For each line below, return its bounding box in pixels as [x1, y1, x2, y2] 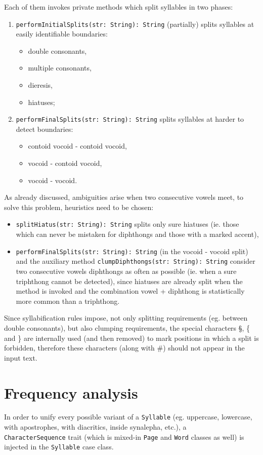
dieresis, [28, 80, 53, 90]
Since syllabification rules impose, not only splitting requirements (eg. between [4, 312, 248, 323]
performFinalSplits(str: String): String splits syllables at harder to [16, 114, 244, 124]
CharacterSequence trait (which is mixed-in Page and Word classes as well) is [4, 431, 244, 442]
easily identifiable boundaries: [16, 28, 108, 39]
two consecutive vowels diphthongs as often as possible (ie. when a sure [16, 266, 237, 276]
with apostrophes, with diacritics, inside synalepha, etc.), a [4, 422, 187, 432]
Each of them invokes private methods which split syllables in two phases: [4, 2, 233, 12]
